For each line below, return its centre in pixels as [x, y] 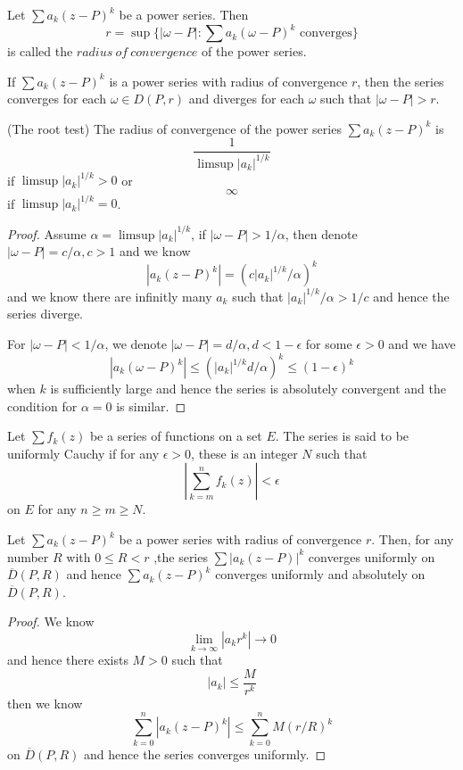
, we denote [136, 343]
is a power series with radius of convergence [228, 81]
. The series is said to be [342, 436]
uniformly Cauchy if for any [83, 453]
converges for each [57, 99]
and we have [422, 343]
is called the [40, 51]
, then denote [321, 233]
